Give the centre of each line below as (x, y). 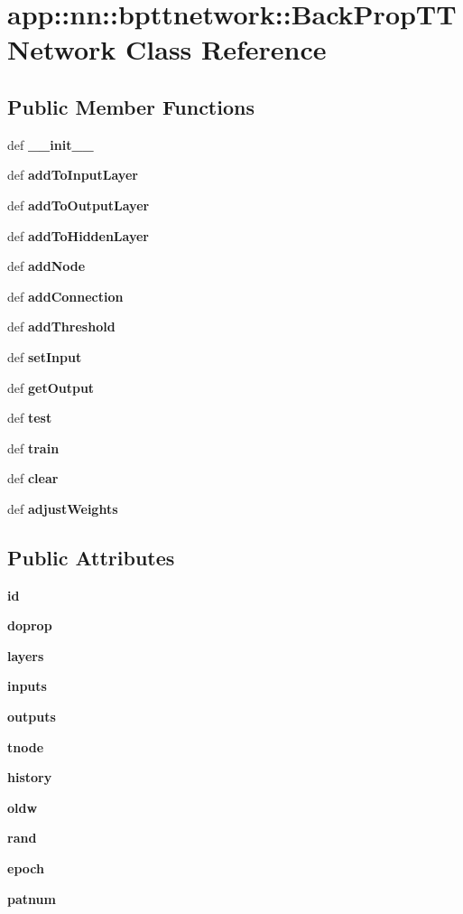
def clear (33, 478)
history (30, 777)
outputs (32, 717)
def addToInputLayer (73, 175)
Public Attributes (91, 557)
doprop (30, 625)
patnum (32, 898)
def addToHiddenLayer (78, 235)
